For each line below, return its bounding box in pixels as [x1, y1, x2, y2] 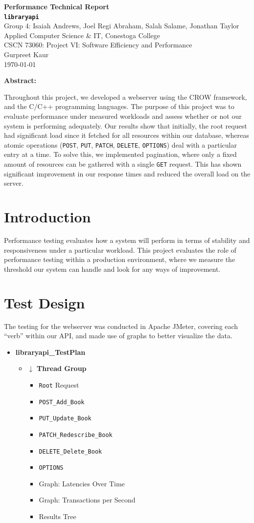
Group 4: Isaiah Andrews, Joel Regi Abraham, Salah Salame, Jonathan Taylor [4, 21, 239, 31]
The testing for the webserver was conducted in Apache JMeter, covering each [4, 321, 238, 331]
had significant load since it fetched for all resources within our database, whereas [4, 130, 249, 140]
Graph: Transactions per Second [39, 495, 136, 505]
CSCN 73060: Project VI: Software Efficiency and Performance [4, 40, 192, 50]
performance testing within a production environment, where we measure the [4, 254, 235, 264]
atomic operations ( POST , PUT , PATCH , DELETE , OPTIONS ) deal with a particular [4, 139, 237, 150]
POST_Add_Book [39, 398, 85, 406]
